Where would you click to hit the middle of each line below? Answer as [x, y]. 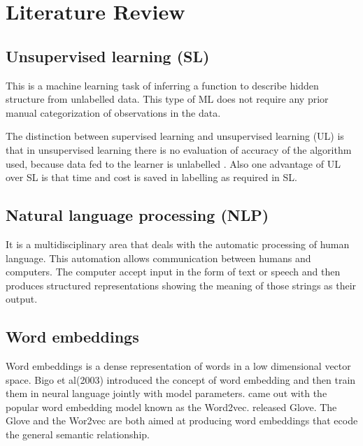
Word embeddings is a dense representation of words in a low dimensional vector [178, 366]
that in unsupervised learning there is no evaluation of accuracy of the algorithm [179, 149]
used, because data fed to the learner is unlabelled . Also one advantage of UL [173, 163]
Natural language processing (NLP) [137, 215]
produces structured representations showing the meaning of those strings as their [181, 285]
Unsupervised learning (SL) [108, 56]
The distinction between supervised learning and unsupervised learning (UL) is [175, 136]
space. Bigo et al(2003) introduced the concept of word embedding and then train [181, 379]
